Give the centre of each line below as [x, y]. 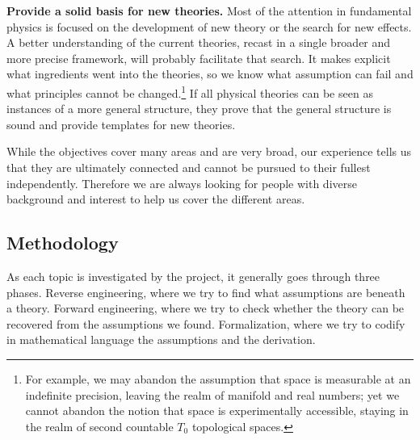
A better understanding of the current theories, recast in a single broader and [199, 42]
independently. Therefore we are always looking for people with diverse [182, 183]
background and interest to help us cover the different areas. [156, 199]
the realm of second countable [99, 426]
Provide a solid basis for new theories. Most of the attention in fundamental [209, 10]
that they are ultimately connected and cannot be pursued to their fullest [189, 167]
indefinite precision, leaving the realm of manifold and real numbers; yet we [212, 394]
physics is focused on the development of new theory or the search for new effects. [209, 26]
